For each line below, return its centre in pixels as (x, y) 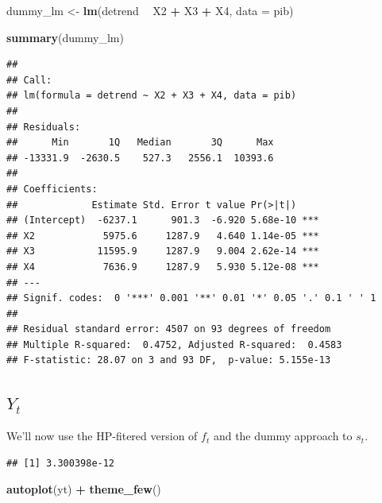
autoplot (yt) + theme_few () (84, 489)
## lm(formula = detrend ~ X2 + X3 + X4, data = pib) (152, 96)
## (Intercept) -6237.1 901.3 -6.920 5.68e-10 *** (163, 221)
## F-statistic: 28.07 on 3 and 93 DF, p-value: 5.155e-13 (169, 360)
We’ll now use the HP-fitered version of (102, 436)
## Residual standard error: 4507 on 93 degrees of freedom (169, 329)
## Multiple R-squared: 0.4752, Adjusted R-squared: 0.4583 (174, 344)
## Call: (29, 80)
